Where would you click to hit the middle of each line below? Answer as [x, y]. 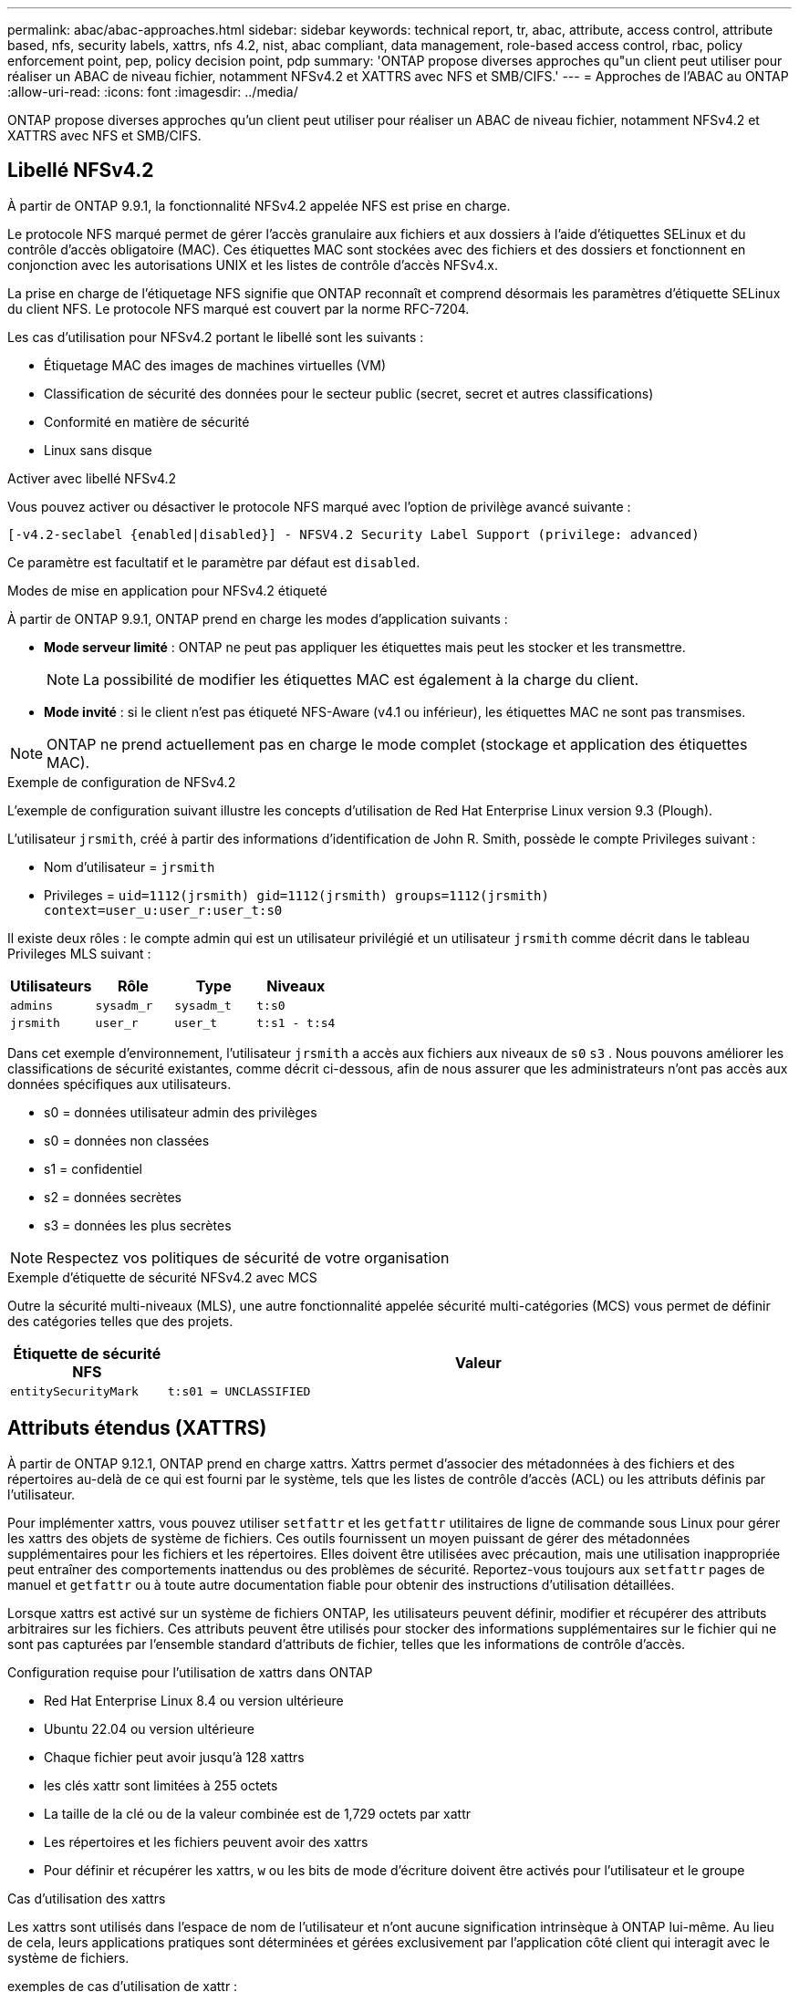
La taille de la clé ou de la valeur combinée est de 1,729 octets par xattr [258, 1813]
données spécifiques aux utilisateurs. [119, 1084]
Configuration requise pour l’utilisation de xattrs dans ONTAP [190, 1672]
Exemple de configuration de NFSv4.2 [122, 782]
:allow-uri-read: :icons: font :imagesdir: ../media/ [153, 92]
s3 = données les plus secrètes [138, 1225]
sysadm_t [203, 1005]
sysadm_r [124, 1005]
